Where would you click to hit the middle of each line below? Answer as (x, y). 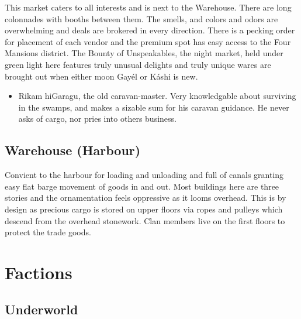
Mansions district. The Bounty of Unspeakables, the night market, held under (144, 53)
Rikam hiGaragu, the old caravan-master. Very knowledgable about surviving (157, 96)
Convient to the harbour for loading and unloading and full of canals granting (144, 175)
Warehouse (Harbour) (73, 150)
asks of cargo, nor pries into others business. (97, 119)
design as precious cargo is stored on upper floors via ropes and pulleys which (144, 209)
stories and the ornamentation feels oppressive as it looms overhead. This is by (146, 198)
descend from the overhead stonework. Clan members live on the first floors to (145, 220)
